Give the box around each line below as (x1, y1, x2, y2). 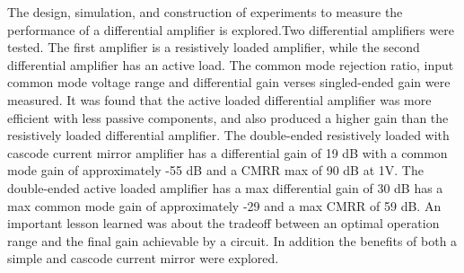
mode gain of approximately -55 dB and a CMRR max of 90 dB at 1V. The (7, 161, 424, 180)
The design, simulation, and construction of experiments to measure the (7, 3, 403, 21)
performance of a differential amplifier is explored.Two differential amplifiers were (7, 20, 454, 39)
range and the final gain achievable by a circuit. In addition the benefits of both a (7, 231, 458, 250)
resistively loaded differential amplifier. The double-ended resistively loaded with (7, 126, 450, 145)
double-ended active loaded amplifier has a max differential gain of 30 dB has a (7, 178, 443, 197)
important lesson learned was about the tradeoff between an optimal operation (7, 214, 440, 233)
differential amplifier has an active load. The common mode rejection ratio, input (7, 55, 454, 74)
